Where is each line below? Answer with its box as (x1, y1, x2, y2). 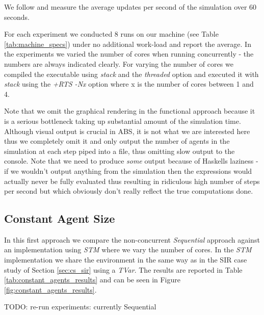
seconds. (4, 11, 30, 22)
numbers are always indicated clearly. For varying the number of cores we (4, 58, 233, 69)
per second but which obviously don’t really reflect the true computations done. (4, 186, 253, 196)
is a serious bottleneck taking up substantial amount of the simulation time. (4, 115, 241, 126)
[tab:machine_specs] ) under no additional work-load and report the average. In (4, 38, 251, 49)
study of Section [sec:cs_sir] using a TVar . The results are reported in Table (4, 264, 243, 275)
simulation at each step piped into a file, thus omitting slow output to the (4, 145, 235, 156)
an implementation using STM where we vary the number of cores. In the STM (4, 244, 252, 255)
